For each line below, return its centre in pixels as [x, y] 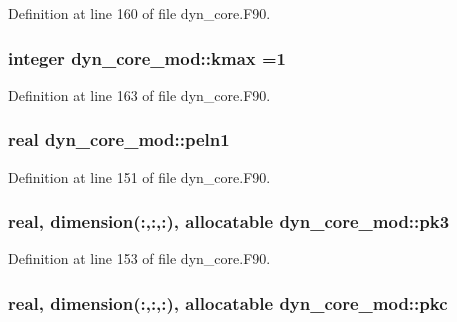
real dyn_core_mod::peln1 [119, 139]
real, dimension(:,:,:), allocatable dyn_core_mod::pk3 [229, 221]
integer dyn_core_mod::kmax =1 [147, 57]
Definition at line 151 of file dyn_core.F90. [139, 176]
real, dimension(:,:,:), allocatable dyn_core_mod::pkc [228, 302]
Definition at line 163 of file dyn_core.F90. [139, 94]
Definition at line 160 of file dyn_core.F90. [139, 13]
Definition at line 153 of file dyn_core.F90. [139, 258]
